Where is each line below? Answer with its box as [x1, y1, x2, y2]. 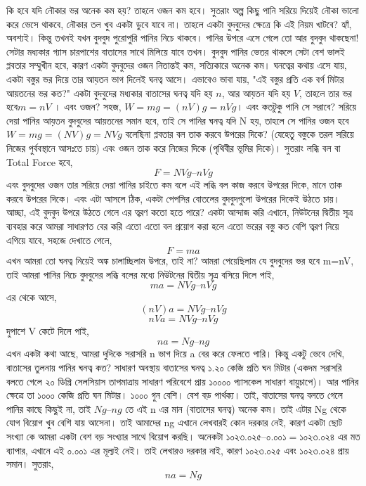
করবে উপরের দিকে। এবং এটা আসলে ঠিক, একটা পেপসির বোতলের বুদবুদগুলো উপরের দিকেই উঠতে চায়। [6, 191, 340, 205]
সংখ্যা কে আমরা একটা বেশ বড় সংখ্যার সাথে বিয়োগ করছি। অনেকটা [6, 429, 223, 444]
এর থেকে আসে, [6, 290, 57, 305]
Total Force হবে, [6, 154, 73, 169]
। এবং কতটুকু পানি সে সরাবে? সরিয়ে [236, 99, 357, 114]
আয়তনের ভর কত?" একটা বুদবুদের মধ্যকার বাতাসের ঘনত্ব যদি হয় [6, 85, 213, 100]
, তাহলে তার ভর [299, 85, 352, 100]
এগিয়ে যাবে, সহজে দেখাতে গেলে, [6, 232, 112, 247]
